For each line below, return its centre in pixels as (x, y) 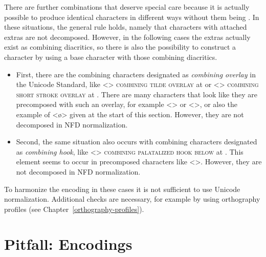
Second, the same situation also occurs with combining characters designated (137, 142)
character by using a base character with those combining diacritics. (111, 57)
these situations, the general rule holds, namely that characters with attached (126, 27)
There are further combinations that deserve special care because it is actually (127, 7)
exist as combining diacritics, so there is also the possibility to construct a (120, 47)
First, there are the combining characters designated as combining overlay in (136, 74)
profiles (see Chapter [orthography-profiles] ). (74, 209)
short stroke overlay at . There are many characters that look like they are (137, 94)
